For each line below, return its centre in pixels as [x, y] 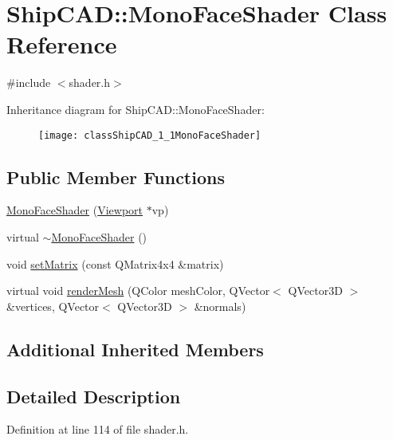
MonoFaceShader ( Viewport [75, 210]
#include [29, 82]
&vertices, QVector [53, 306]
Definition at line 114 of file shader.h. [98, 429]
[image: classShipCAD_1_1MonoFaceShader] [150, 135]
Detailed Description [94, 396]
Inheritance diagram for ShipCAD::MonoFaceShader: [136, 109]
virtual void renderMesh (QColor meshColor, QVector [138, 291]
